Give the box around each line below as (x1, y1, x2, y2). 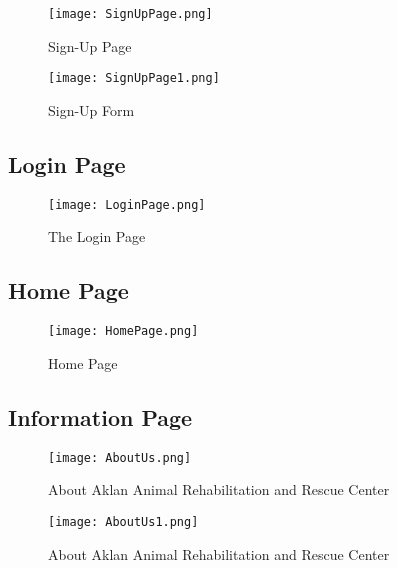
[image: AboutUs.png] (48, 450, 192, 465)
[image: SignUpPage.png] (48, 7, 213, 21)
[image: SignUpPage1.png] (48, 71, 220, 86)
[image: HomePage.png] (48, 324, 199, 339)
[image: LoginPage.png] (48, 197, 206, 212)
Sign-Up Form (48, 99, 135, 120)
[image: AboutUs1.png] (48, 514, 199, 529)
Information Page (8, 401, 193, 432)
